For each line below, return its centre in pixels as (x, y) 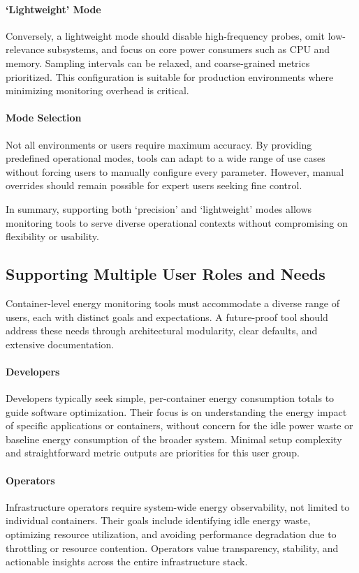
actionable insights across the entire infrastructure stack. (127, 561)
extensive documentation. (60, 344)
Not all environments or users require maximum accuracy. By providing (159, 144)
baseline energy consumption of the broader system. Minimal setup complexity (174, 439)
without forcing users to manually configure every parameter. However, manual (175, 171)
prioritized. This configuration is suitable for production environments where (170, 76)
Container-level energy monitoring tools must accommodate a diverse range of (173, 303)
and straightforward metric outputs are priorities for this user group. (153, 453)
